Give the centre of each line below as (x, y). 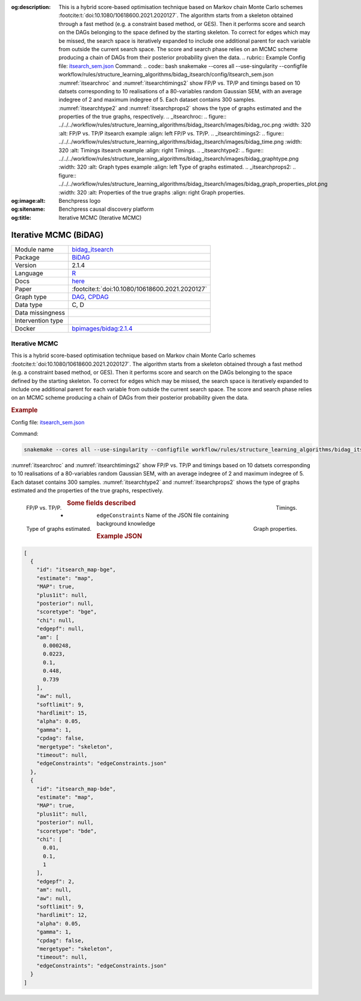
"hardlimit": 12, (62, 915)
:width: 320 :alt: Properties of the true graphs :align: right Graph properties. (152, 192)
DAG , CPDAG (91, 297)
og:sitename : (28, 209)
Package (27, 257)
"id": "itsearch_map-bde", (76, 789)
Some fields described (101, 503)
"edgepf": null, (60, 629)
